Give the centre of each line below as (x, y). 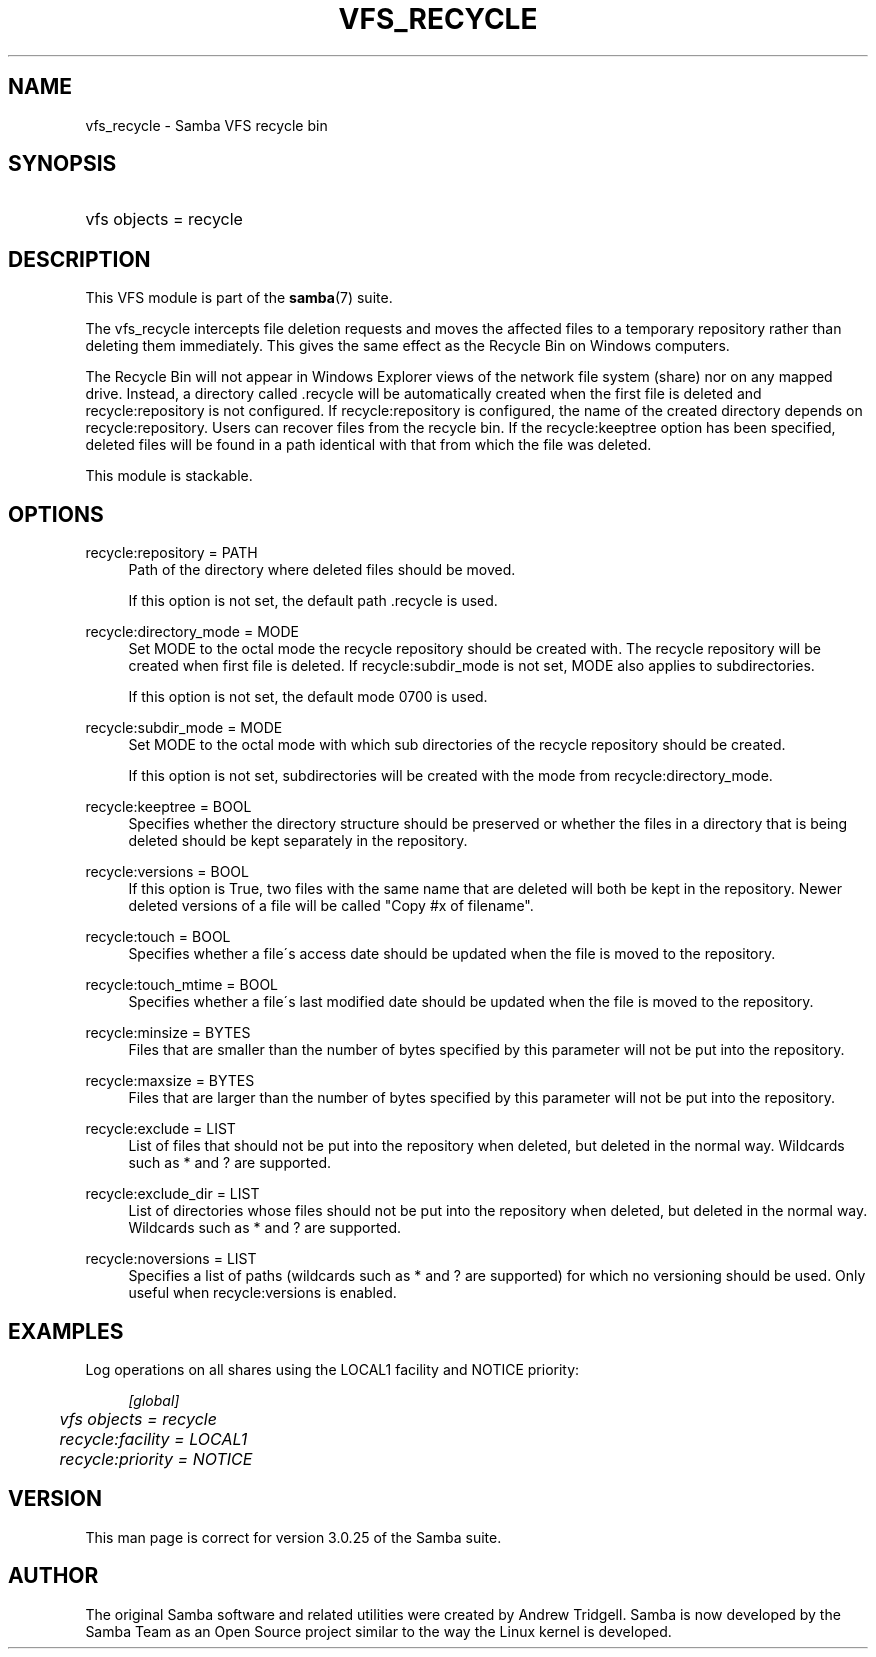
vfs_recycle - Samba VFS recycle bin (206, 125)
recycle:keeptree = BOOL (168, 807)
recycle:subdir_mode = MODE (184, 728)
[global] (154, 1400)
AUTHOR (53, 1576)
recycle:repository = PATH (171, 553)
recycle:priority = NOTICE (156, 1458)
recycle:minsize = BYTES (168, 1033)
